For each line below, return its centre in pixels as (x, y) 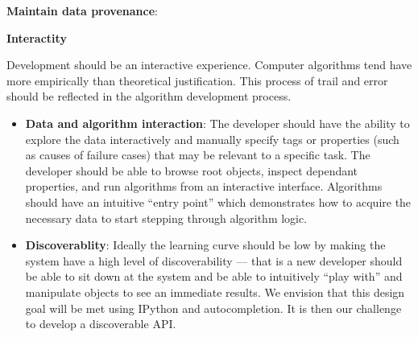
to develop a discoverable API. (101, 324)
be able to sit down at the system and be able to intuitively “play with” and (214, 276)
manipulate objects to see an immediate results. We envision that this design (215, 292)
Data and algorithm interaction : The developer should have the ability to (217, 123)
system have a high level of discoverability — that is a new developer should (214, 260)
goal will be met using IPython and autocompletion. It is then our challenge (213, 308)
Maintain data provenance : (82, 10)
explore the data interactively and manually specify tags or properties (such (212, 139)
